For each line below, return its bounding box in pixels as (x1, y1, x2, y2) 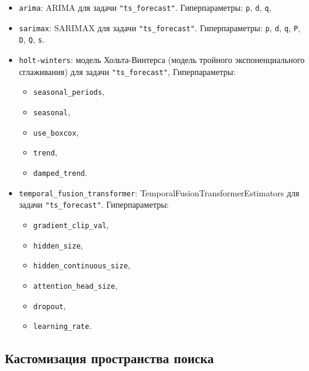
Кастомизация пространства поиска (5, 349, 214, 367)
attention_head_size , (33, 279, 118, 291)
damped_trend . (33, 166, 88, 178)
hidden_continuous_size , (33, 259, 130, 271)
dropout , (33, 299, 66, 312)
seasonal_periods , (33, 85, 105, 98)
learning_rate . (33, 319, 92, 332)
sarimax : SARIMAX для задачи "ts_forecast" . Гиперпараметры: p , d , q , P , (19, 21, 301, 34)
